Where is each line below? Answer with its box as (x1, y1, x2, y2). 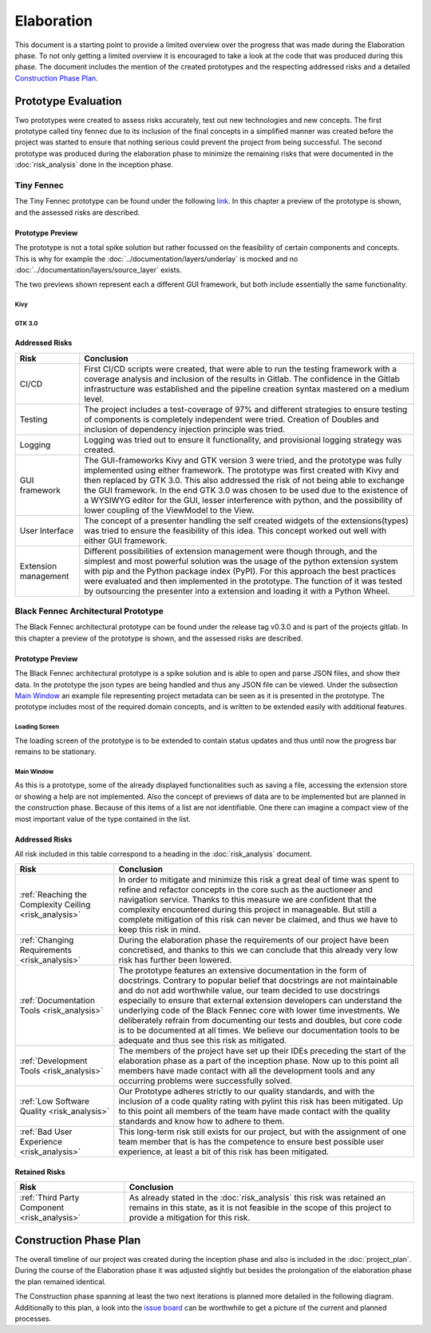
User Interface (19, 525, 74, 536)
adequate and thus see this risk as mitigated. (118, 1035, 287, 1046)
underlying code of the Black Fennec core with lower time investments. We (118, 1005, 401, 1016)
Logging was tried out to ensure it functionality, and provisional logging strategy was (84, 434, 402, 445)
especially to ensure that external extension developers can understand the (118, 995, 402, 1006)
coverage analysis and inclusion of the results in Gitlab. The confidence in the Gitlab (84, 373, 401, 384)
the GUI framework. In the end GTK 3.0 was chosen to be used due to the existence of (84, 484, 409, 495)
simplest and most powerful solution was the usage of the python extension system (84, 555, 398, 566)
